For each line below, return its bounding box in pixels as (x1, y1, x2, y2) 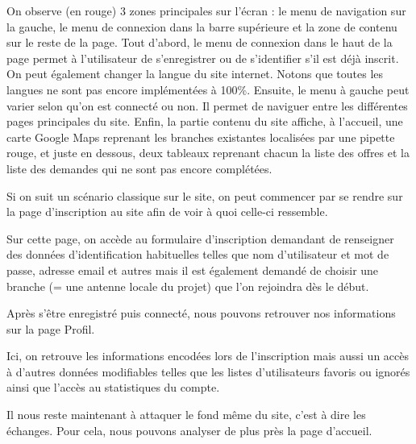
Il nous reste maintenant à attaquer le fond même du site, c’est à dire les (6, 406, 366, 423)
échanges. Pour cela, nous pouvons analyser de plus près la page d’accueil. (6, 421, 372, 438)
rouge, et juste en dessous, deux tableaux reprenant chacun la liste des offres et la (6, 144, 410, 161)
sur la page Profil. (6, 320, 95, 337)
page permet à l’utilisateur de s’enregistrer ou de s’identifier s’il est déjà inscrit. (6, 49, 399, 66)
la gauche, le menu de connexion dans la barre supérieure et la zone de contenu (6, 18, 397, 35)
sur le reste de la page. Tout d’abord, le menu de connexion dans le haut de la (6, 34, 393, 51)
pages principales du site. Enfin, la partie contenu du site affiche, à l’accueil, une (6, 113, 403, 130)
